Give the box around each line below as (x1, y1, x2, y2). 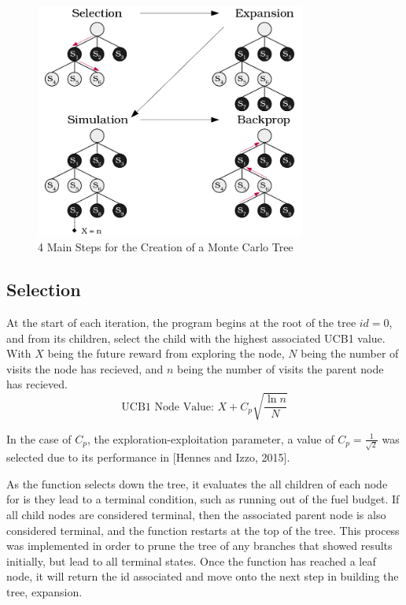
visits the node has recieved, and (6, 360, 164, 377)
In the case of (6, 430, 72, 447)
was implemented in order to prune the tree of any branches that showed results (6, 537, 393, 554)
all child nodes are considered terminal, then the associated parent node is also (6, 507, 386, 523)
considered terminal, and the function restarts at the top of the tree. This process (6, 521, 400, 538)
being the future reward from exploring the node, (47, 345, 285, 362)
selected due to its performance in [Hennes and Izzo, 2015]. (6, 449, 290, 466)
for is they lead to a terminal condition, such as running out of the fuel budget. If (6, 491, 400, 507)
